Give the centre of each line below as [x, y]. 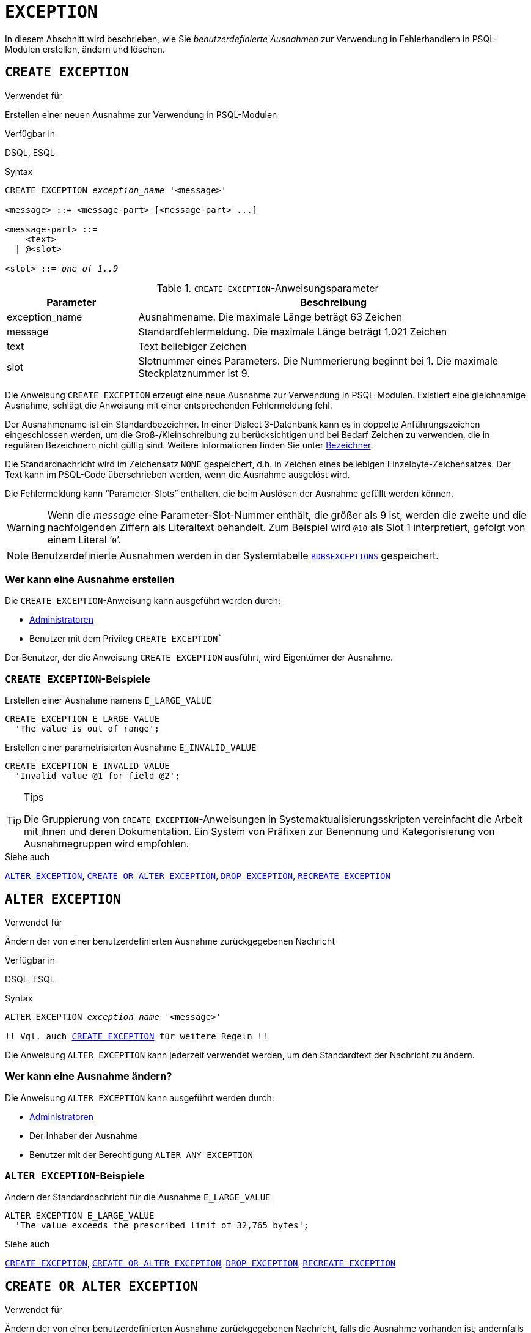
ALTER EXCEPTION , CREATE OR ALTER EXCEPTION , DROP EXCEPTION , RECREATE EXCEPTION [198, 876]
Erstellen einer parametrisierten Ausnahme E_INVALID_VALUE [131, 748]
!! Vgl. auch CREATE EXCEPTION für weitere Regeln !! [136, 1036]
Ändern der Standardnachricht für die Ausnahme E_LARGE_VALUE [138, 1197]
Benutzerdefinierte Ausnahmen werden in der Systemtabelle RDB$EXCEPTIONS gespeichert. [235, 555]
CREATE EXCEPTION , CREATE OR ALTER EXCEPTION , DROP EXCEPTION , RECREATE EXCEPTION [200, 1263]
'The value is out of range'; [87, 729]
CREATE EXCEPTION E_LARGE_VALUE [82, 719]
